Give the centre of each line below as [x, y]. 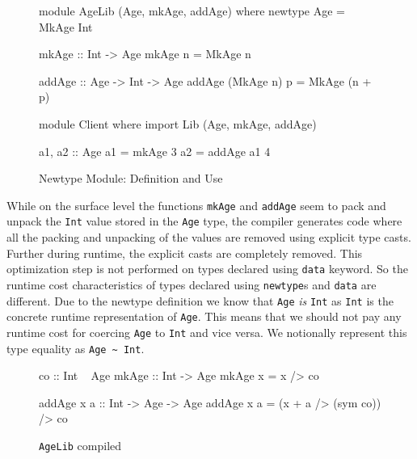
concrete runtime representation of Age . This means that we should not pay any [204, 316]
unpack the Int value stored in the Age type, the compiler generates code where [204, 221]
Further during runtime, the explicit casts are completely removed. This [185, 253]
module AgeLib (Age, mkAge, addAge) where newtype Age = [192, 11]
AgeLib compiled [80, 445]
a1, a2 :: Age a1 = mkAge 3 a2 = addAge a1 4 [155, 151]
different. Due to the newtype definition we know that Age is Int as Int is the [200, 300]
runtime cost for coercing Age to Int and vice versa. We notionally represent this [207, 332]
